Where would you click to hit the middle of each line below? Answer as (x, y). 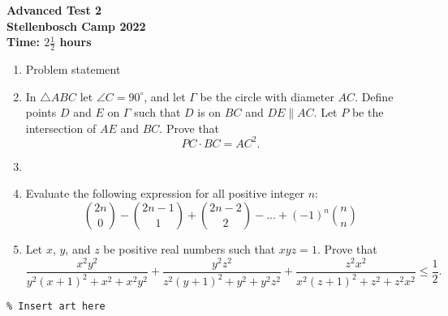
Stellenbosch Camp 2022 (76, 26)
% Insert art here (56, 307)
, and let (165, 96)
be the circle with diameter (267, 96)
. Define (374, 96)
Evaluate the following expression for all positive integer (165, 193)
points (41, 112)
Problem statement (73, 69)
